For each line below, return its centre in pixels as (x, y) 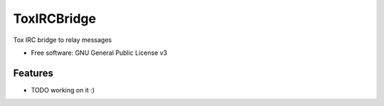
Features (33, 73)
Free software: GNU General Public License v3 (99, 53)
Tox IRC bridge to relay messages (63, 40)
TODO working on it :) (63, 90)
